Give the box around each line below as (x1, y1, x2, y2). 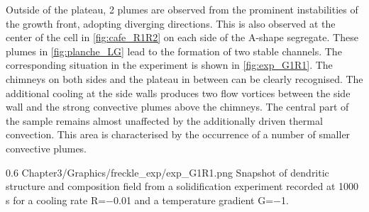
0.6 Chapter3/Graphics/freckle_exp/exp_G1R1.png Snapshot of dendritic (6, 164, 329, 179)
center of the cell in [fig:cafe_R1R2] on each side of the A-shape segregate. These (6, 30, 358, 45)
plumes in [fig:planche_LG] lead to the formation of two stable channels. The (6, 43, 342, 58)
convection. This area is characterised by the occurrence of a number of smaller (6, 127, 351, 142)
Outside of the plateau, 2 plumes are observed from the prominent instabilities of (6, 2, 358, 16)
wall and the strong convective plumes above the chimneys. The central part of (6, 99, 349, 114)
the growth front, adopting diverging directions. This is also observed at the (6, 16, 336, 30)
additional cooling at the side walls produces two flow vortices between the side (6, 85, 351, 100)
